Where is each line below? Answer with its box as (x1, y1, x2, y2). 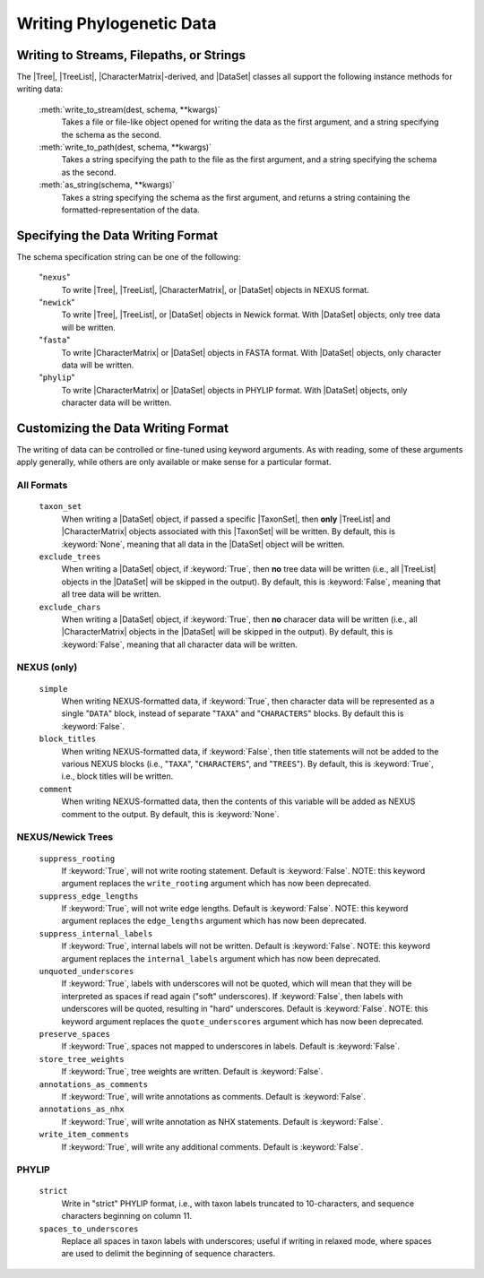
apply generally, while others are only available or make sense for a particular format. (16, 457, 332, 468)
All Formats (16, 479, 68, 492)
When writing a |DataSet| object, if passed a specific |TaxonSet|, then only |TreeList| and (61, 514, 391, 524)
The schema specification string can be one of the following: (16, 251, 241, 262)
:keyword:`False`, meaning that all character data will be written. (61, 639, 298, 650)
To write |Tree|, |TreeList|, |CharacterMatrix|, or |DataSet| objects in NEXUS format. (61, 284, 369, 295)
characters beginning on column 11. (61, 1211, 193, 1222)
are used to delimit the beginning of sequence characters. (61, 1248, 276, 1259)
